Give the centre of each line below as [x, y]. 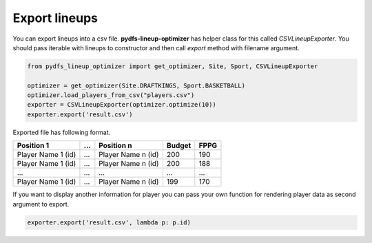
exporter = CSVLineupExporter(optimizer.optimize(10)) [122, 105]
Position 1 [33, 146]
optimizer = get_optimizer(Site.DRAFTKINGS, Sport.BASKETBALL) [136, 85]
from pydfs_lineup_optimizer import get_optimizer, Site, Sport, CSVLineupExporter [173, 66]
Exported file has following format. [62, 132]
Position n [115, 146]
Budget [179, 146]
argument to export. [41, 204]
